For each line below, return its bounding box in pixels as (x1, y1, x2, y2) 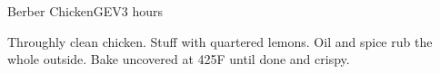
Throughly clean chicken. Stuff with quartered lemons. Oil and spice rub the (7, 32, 433, 51)
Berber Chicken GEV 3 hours (7, 2, 164, 20)
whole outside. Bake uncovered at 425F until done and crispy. (7, 50, 350, 69)
